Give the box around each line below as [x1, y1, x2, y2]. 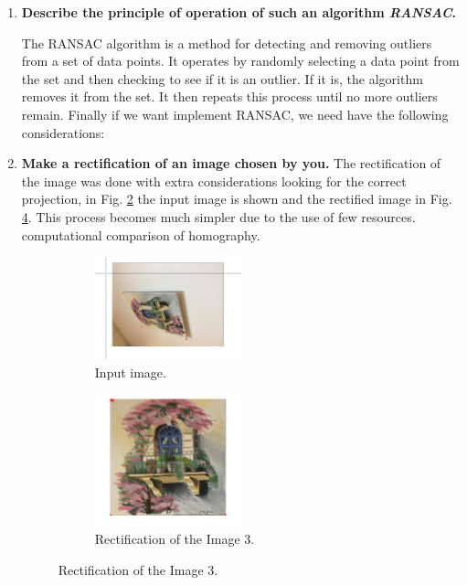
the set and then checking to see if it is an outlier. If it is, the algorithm [21, 69, 423, 88]
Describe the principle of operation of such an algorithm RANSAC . [21, 3, 457, 21]
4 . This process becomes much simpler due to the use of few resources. [21, 207, 416, 226]
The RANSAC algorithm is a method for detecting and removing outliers [21, 33, 432, 52]
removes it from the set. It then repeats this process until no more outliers [21, 87, 438, 106]
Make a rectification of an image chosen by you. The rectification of [21, 154, 441, 173]
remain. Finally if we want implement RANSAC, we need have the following [21, 104, 449, 123]
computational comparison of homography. [21, 225, 260, 244]
